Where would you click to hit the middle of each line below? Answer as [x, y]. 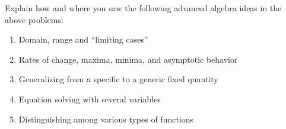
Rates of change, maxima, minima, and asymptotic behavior [128, 59]
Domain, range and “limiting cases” [83, 39]
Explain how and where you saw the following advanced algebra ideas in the [143, 8]
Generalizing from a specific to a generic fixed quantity [118, 79]
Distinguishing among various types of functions [106, 119]
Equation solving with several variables [90, 99]
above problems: [34, 19]
